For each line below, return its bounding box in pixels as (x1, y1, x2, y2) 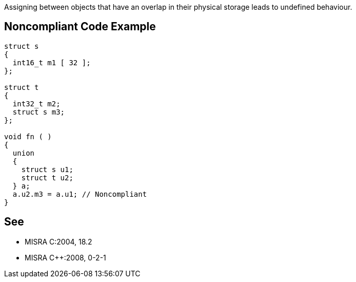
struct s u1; (21, 165, 73, 174)
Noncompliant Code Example (4, 20, 156, 33)
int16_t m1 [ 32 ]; (12, 58, 91, 67)
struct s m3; (12, 107, 65, 116)
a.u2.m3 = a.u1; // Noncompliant (12, 190, 147, 198)
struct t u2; (21, 173, 73, 182)
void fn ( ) (4, 132, 52, 141)
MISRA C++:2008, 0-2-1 (25, 253, 106, 262)
